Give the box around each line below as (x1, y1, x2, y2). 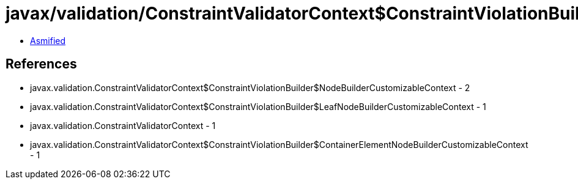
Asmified (30, 35, 66, 46)
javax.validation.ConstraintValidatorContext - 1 (30, 120, 216, 131)
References (6, 56, 77, 72)
